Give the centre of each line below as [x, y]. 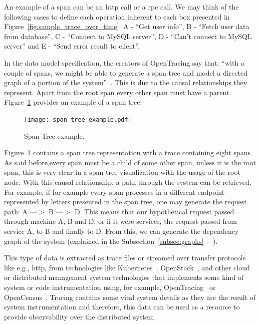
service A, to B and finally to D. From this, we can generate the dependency [121, 231]
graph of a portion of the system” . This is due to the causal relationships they [126, 82]
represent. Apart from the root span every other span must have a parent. [118, 92]
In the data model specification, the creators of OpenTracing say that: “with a [124, 62]
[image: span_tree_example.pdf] [78, 119]
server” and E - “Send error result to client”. [72, 46]
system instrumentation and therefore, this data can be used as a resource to [122, 307]
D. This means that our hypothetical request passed [154, 211]
